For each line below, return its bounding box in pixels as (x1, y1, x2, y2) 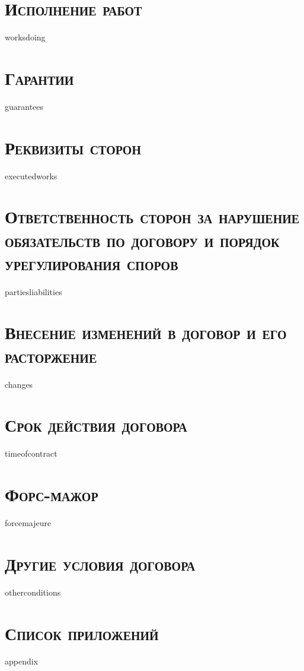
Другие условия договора (5, 551, 196, 575)
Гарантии (5, 65, 74, 90)
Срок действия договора (5, 413, 187, 437)
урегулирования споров (5, 251, 178, 275)
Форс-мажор (5, 482, 98, 507)
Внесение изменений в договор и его (5, 320, 287, 344)
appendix (5, 655, 39, 667)
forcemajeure (5, 517, 52, 528)
